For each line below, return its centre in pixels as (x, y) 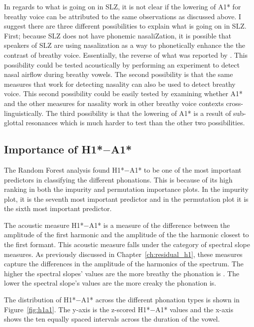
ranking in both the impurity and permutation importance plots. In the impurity (126, 189)
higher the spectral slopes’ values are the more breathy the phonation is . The (122, 273)
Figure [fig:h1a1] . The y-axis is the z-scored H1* (77, 309)
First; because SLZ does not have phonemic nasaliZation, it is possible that (118, 35)
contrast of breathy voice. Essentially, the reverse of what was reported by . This (126, 54)
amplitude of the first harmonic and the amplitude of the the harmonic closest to (127, 235)
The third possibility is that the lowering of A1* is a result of (138, 113)
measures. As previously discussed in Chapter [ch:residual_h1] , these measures (123, 254)
